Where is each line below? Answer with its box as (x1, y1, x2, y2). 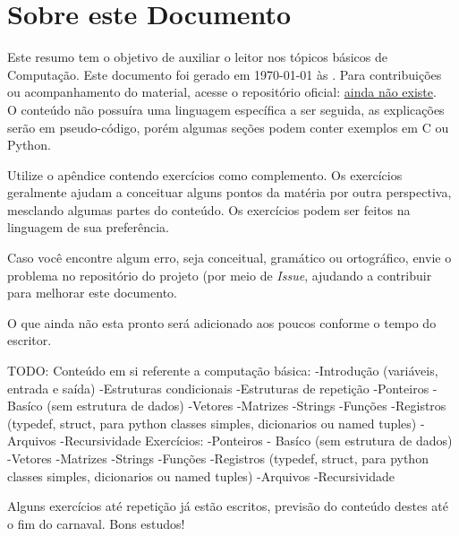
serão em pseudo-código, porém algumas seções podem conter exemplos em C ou (7, 117, 449, 136)
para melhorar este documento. (7, 283, 177, 302)
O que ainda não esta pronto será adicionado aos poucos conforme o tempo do (7, 313, 437, 332)
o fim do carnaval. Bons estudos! (7, 514, 185, 532)
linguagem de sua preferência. (7, 218, 169, 237)
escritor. (7, 331, 52, 350)
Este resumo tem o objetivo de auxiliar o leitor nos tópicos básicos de (7, 48, 388, 66)
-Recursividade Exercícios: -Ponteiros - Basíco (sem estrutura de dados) (60, 431, 453, 450)
